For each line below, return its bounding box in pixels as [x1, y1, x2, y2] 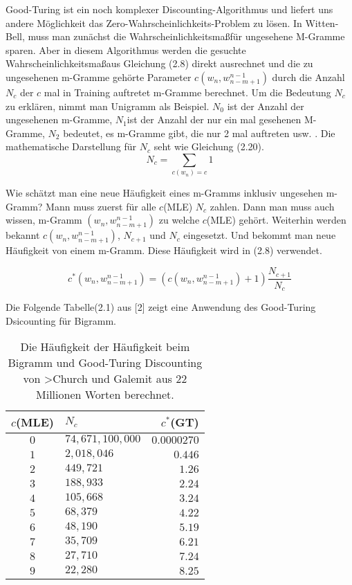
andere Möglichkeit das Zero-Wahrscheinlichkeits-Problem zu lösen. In [6, 15, 302, 30]
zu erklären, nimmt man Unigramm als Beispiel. [6, 98, 210, 113]
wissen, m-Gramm [6, 213, 82, 227]
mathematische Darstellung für [6, 139, 137, 154]
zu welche [158, 213, 200, 227]
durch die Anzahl [272, 69, 345, 84]
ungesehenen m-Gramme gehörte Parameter [6, 69, 192, 84]
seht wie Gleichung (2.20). [154, 139, 264, 154]
